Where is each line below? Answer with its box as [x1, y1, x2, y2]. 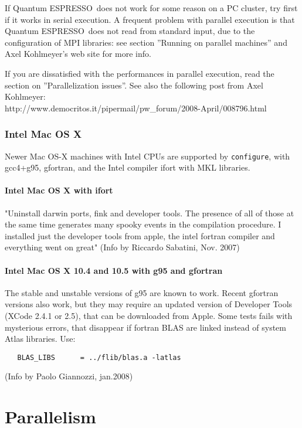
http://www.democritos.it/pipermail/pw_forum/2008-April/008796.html [5, 101, 267, 114]
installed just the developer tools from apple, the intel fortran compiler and [5, 229, 275, 242]
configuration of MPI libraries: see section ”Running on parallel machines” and [5, 36, 287, 48]
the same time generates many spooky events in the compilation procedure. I [5, 218, 281, 230]
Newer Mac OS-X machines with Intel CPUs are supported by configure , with [5, 150, 290, 162]
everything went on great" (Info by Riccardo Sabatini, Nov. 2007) [5, 241, 240, 253]
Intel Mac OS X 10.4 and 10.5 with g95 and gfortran [5, 264, 223, 276]
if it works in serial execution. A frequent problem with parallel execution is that [5, 13, 295, 25]
